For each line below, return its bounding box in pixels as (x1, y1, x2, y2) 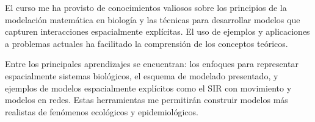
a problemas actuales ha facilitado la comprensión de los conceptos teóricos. (5, 37, 288, 49)
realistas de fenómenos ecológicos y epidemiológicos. (5, 105, 198, 118)
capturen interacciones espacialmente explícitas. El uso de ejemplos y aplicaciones (5, 25, 310, 38)
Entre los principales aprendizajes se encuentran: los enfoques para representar (5, 57, 299, 70)
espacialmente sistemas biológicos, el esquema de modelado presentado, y (5, 69, 278, 82)
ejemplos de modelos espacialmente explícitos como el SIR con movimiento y (5, 81, 292, 94)
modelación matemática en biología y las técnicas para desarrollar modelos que (5, 13, 300, 26)
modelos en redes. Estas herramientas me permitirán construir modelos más (5, 93, 288, 106)
